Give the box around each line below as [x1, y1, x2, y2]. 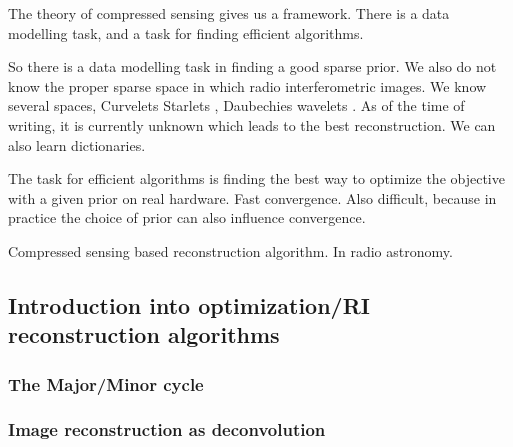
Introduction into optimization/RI [8, 289, 370, 320]
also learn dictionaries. [8, 134, 146, 155]
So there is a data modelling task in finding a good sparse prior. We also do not [8, 56, 497, 77]
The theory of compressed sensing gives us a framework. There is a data [8, 3, 450, 23]
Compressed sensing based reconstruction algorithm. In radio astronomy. [8, 240, 453, 261]
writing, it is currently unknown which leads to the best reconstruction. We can [8, 114, 496, 135]
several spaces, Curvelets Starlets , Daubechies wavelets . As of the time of [8, 95, 465, 116]
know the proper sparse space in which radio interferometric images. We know [8, 75, 487, 96]
